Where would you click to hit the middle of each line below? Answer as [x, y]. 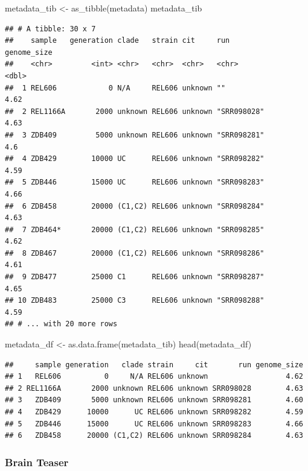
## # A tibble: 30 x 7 [50, 29]
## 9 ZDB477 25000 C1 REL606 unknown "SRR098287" [135, 277]
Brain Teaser [37, 462]
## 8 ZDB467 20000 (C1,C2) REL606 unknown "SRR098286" [135, 253]
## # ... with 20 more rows [61, 324]
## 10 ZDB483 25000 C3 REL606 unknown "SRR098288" [135, 301]
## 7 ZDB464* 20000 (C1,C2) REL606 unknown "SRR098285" [135, 229]
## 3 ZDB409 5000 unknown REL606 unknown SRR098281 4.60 [154, 400]
